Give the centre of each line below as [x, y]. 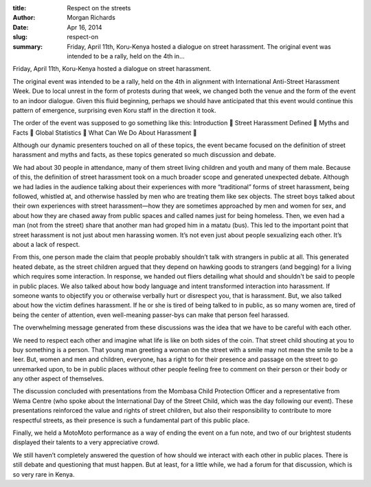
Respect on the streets [99, 8]
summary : [28, 46]
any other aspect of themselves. [58, 379]
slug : [20, 37]
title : [20, 8]
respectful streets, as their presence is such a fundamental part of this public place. [131, 420]
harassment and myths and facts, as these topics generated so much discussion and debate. [144, 155]
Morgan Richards [91, 18]
